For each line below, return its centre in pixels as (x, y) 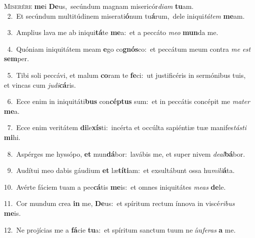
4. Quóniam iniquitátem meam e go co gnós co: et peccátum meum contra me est (129, 49)
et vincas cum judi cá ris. (40, 85)
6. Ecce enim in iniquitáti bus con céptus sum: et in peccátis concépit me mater (128, 101)
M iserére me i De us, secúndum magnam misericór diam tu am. (99, 6)
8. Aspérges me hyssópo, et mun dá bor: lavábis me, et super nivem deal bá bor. (126, 153)
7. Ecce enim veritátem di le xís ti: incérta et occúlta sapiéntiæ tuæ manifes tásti (127, 127)
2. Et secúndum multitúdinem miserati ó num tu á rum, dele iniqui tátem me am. (126, 16)
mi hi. (12, 137)
